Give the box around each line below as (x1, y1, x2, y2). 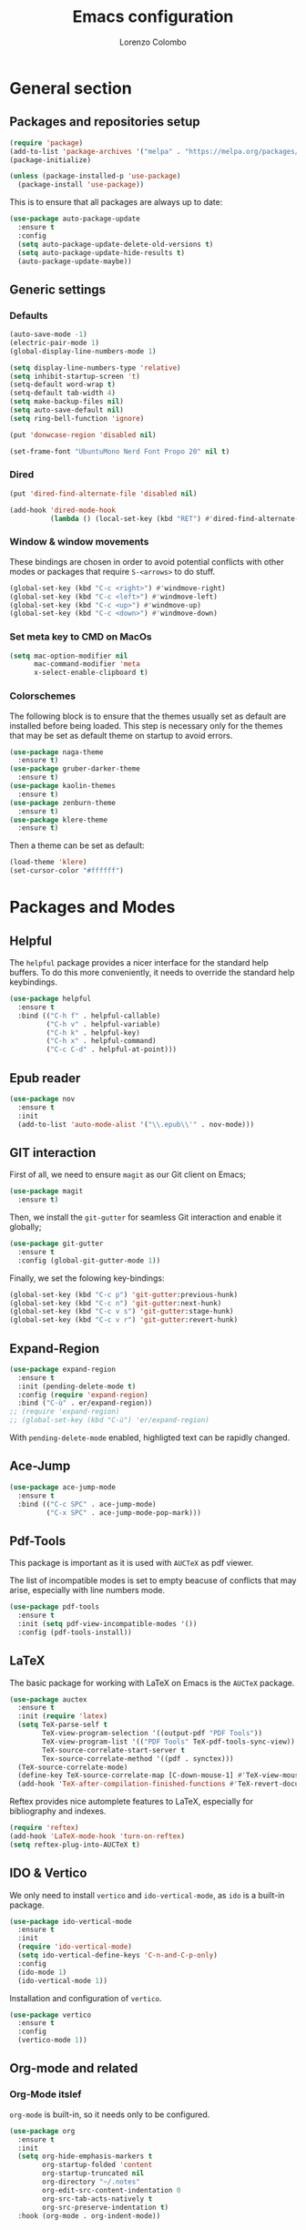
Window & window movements (9, 536, 149, 548)
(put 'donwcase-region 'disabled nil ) (9, 430, 157, 439)
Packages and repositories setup (9, 114, 200, 129)
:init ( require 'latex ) (17, 1712, 107, 1721)
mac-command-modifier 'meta (33, 660, 141, 669)
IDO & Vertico (9, 1866, 87, 1881)
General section (9, 77, 132, 98)
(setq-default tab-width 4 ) (9, 389, 117, 398)
